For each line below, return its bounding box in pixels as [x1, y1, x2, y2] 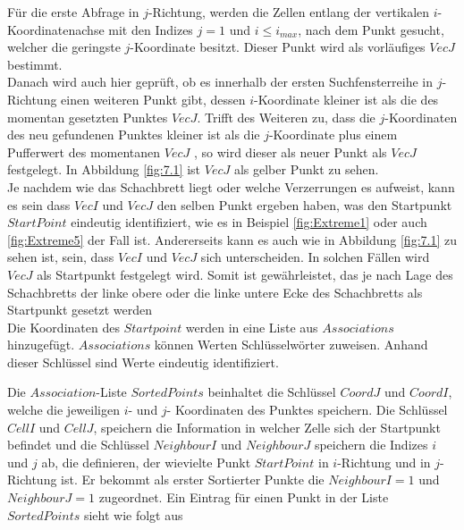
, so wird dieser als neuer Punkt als [193, 142, 387, 161]
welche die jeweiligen [7, 400, 120, 419]
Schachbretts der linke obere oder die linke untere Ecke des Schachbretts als [7, 282, 423, 301]
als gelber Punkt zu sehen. [233, 160, 379, 179]
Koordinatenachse [7, 20, 105, 38]
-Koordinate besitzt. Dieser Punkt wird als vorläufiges [130, 38, 426, 56]
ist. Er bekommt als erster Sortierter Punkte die [61, 470, 325, 489]
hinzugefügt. [7, 335, 75, 354]
